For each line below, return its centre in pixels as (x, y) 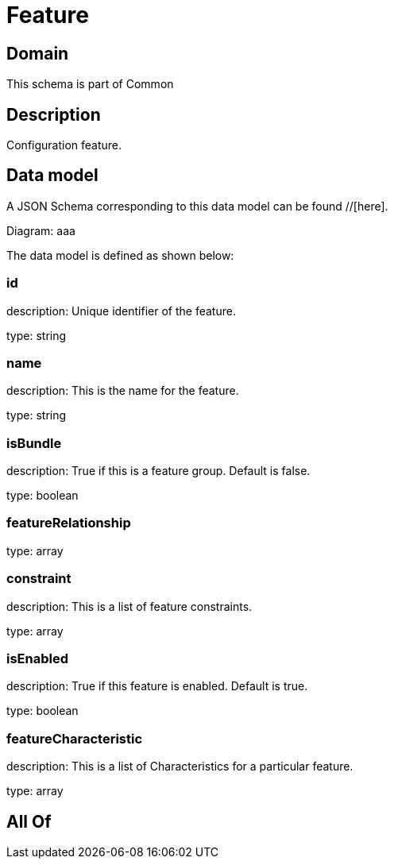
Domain (38, 53)
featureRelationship (69, 523)
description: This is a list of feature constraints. (129, 606)
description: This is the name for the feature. (123, 391)
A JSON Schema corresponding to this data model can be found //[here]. (197, 206)
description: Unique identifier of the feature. (121, 311)
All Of (29, 821)
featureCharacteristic (75, 738)
